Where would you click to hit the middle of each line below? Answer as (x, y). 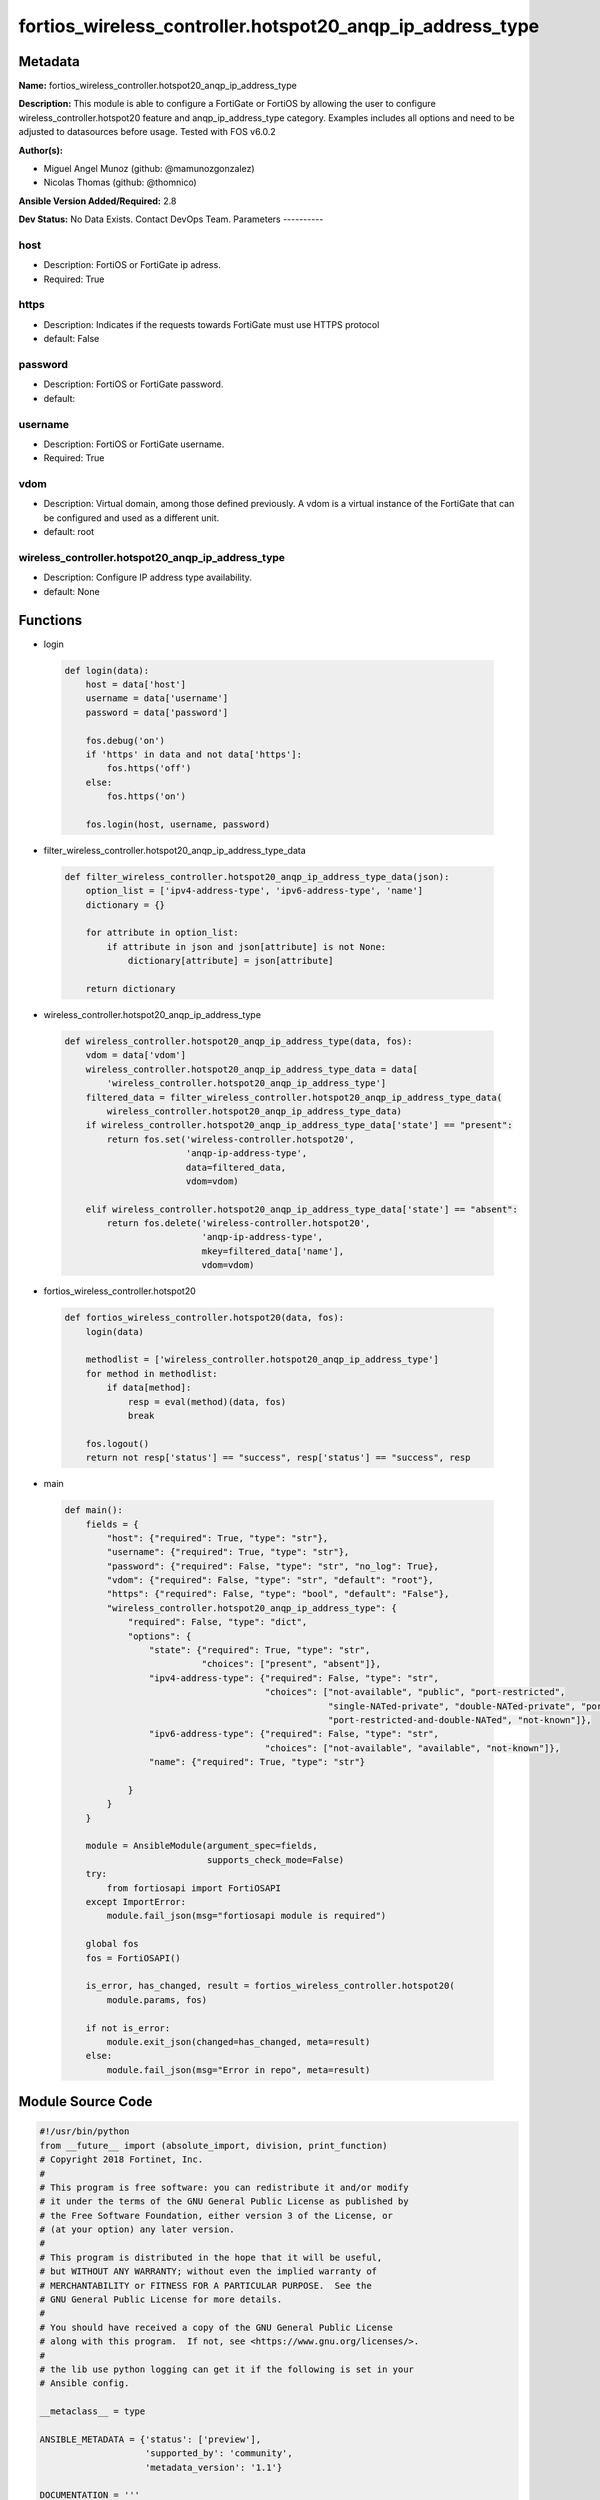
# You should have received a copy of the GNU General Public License (216, 2327)
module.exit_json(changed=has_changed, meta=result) (238, 2041)
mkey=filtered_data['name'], (273, 1251)
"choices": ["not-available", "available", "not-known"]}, (412, 1748)
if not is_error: (128, 2028)
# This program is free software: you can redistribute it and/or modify (224, 2187)
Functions (50, 620)
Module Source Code (85, 2101)
